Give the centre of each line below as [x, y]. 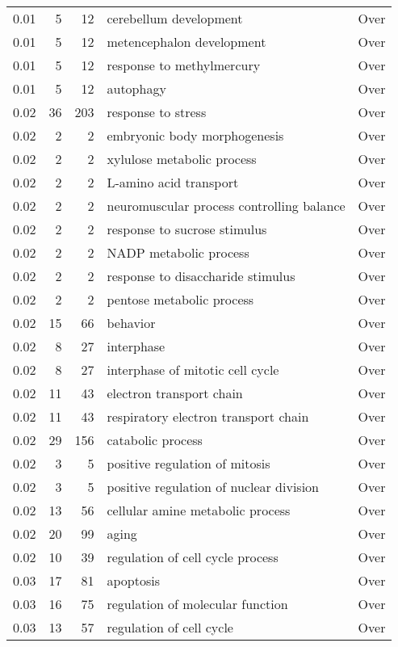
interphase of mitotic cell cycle [193, 370]
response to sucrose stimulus [187, 229]
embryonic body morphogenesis [195, 135]
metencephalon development [186, 42]
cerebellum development [175, 18]
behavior [131, 323]
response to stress [157, 112]
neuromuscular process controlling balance [226, 206]
